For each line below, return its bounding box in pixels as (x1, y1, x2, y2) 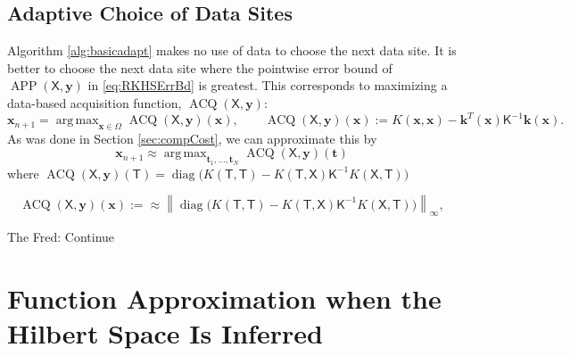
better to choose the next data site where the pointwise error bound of (7, 58, 392, 77)
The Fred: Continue (7, 228, 115, 246)
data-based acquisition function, (7, 93, 182, 112)
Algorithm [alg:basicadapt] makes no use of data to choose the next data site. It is (7, 41, 457, 60)
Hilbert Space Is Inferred (7, 315, 323, 352)
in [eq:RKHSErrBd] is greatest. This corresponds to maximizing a (87, 76, 448, 95)
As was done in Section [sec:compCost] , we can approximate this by (7, 128, 377, 147)
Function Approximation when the (7, 279, 442, 316)
